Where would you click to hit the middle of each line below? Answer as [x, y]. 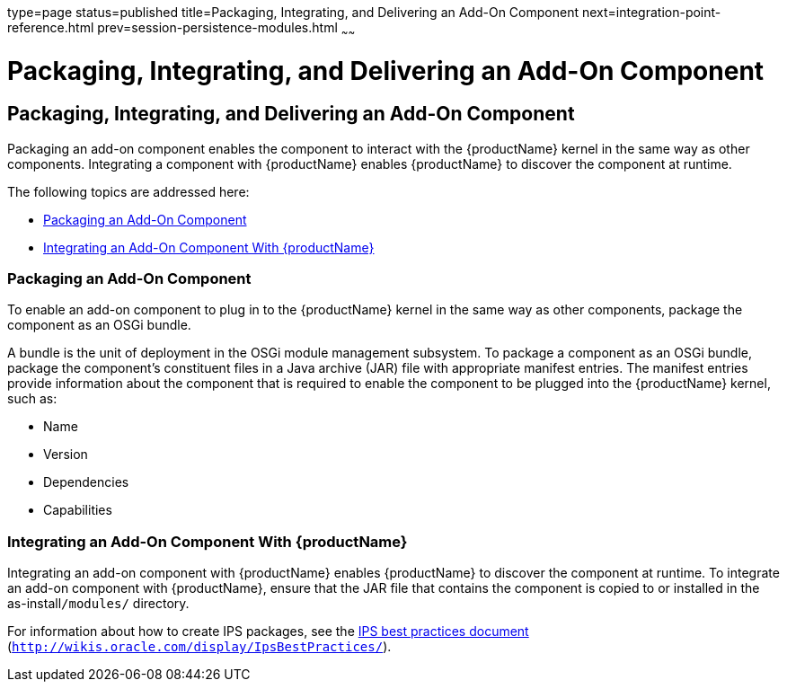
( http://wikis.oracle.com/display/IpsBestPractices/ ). [199, 647]
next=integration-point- [651, 12]
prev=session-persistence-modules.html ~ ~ [226, 29]
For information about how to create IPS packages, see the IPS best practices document [268, 632]
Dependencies [86, 482]
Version [66, 455]
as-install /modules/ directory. [98, 604]
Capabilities [78, 510]
